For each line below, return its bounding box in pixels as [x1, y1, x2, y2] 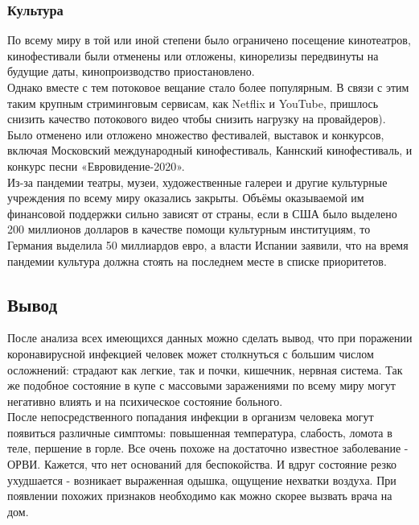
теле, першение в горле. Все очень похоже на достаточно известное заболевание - [7, 440, 409, 457]
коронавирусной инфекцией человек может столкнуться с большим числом [7, 345, 374, 362]
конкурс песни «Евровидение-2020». [7, 157, 185, 174]
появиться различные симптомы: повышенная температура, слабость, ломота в [7, 424, 392, 440]
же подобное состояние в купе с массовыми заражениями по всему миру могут [7, 377, 396, 394]
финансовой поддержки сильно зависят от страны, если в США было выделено [7, 205, 397, 221]
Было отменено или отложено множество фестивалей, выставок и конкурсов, [7, 126, 384, 143]
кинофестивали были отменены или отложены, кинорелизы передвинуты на [7, 47, 379, 64]
